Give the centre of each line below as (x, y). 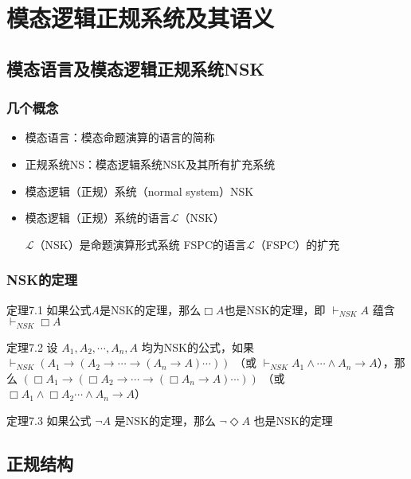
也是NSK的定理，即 (275, 309)
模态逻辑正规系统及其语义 (141, 18)
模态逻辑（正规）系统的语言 (98, 218)
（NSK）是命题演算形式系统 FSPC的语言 (140, 244)
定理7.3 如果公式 (49, 420)
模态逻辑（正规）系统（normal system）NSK (139, 191)
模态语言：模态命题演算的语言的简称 (120, 137)
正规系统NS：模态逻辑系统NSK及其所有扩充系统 (150, 164)
